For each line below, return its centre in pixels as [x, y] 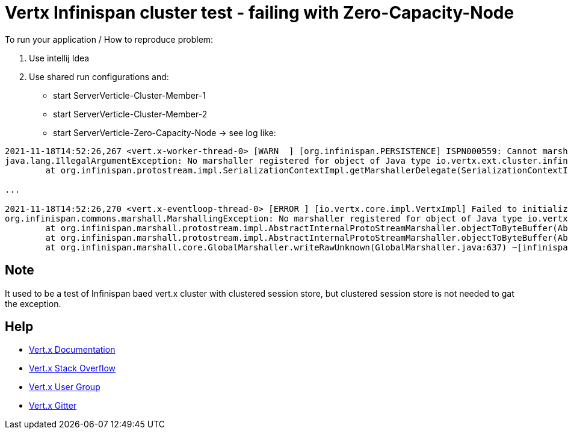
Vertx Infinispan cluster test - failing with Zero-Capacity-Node [260, 13]
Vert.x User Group [65, 387]
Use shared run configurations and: [99, 76]
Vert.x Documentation [72, 350]
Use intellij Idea [59, 58]
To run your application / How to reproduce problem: [109, 39]
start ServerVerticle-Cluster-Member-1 [129, 95]
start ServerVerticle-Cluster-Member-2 [130, 114]
